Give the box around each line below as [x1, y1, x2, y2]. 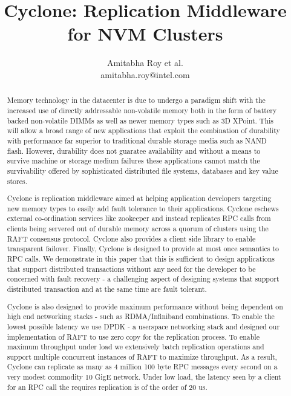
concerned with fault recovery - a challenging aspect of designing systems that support [7, 274, 280, 284]
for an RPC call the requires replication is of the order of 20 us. [7, 381, 208, 392]
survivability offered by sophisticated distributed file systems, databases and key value [7, 165, 278, 176]
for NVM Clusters [67, 21, 223, 46]
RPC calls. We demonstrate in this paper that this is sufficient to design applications [7, 254, 275, 264]
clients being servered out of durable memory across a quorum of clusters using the [7, 223, 269, 234]
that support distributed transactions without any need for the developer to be [7, 263, 256, 274]
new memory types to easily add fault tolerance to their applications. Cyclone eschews [7, 203, 279, 213]
